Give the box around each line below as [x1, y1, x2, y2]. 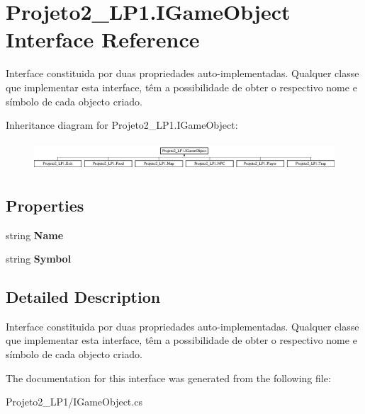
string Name [6, 227, 64, 242]
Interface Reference [6, 25, 200, 54]
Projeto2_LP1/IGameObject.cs [6, 394, 142, 409]
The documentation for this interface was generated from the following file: [6, 370, 331, 385]
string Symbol [6, 251, 72, 266]
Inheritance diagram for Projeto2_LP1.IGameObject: [6, 117, 238, 132]
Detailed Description [6, 286, 161, 308]
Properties [6, 194, 84, 216]
